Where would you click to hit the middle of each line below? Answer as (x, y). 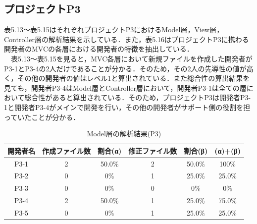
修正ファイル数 (153, 150)
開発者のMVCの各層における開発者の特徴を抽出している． (99, 49)
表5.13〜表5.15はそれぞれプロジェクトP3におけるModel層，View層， (114, 29)
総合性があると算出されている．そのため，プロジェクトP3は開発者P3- (138, 97)
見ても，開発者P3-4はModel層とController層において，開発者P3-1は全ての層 (125, 87)
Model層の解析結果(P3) (124, 134)
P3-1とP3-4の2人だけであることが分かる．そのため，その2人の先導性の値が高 (129, 68)
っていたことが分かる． (42, 117)
